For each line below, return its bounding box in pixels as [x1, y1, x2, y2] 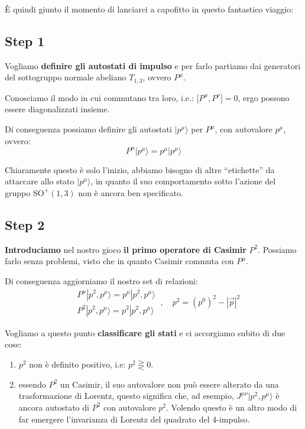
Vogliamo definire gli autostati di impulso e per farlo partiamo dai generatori [5, 59, 301, 71]
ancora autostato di [18, 401, 89, 413]
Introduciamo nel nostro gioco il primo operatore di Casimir [5, 243, 246, 255]
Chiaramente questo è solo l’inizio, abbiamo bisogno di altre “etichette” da [5, 163, 275, 175]
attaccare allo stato [5, 175, 74, 187]
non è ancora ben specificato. [78, 186, 183, 199]
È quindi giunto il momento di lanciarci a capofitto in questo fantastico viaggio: [5, 3, 294, 15]
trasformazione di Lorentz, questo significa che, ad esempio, [18, 389, 234, 402]
